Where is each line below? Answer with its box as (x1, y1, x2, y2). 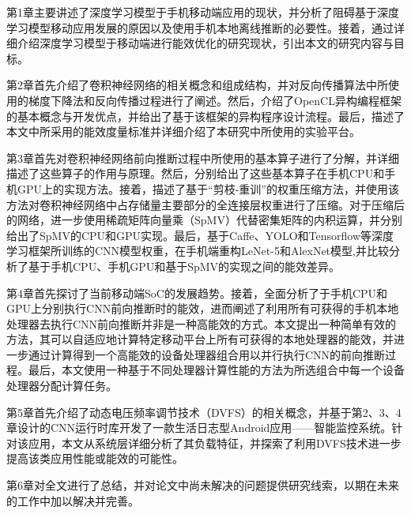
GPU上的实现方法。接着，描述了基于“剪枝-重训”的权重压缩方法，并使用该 (17, 180, 399, 197)
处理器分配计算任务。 (6, 377, 117, 394)
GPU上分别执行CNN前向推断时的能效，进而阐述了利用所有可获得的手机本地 (6, 300, 399, 317)
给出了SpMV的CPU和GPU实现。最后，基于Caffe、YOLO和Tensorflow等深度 (6, 227, 394, 243)
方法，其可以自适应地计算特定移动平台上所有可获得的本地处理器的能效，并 (6, 331, 394, 347)
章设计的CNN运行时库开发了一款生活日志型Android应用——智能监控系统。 (6, 419, 392, 436)
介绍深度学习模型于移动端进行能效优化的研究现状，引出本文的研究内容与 (17, 35, 394, 51)
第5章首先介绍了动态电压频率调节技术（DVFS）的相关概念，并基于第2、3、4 (6, 403, 402, 420)
